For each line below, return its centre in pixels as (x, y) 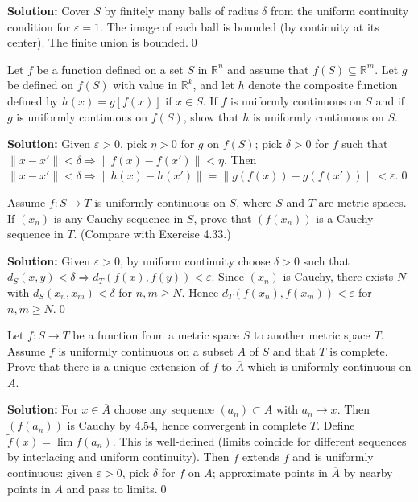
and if (390, 100)
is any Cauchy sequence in (118, 218)
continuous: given (50, 473)
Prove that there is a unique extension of (108, 366)
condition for (39, 26)
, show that (211, 116)
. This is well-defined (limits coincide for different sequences (259, 440)
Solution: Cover (49, 10)
